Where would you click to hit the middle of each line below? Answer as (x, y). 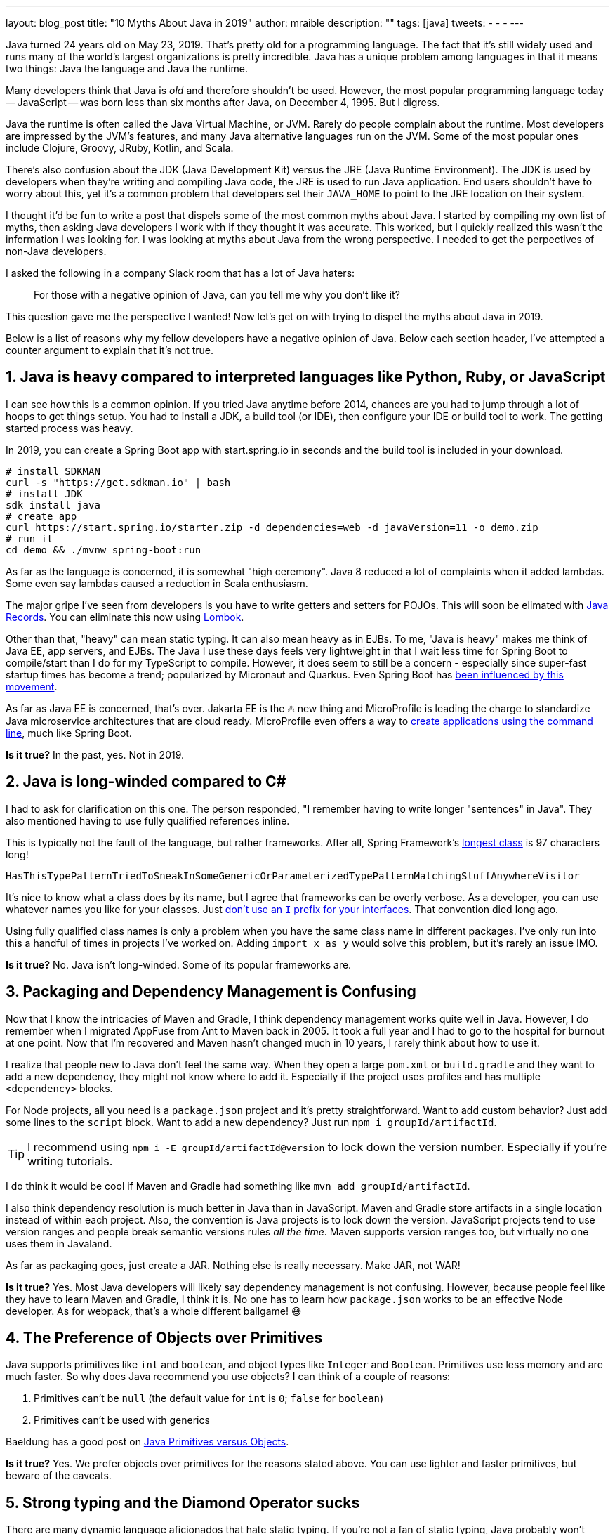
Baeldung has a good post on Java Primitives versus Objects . (147, 1442)
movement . (32, 686)
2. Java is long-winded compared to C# (146, 782)
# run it (29, 538)
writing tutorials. (70, 1161)
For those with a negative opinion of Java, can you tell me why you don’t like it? (217, 295)
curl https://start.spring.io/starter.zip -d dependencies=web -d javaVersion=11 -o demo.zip (272, 527)
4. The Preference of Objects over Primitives (164, 1337)
